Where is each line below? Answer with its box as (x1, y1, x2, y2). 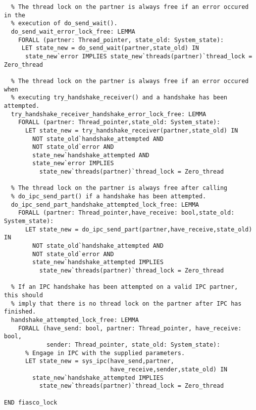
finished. (4, 308, 36, 316)
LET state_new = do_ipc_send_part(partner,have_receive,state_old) (25, 226, 253, 233)
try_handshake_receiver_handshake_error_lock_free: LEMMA (11, 110, 206, 118)
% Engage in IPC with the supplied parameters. (25, 349, 185, 357)
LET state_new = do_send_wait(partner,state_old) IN (21, 45, 199, 52)
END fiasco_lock (4, 399, 57, 406)
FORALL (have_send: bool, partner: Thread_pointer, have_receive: (18, 324, 242, 332)
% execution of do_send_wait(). (11, 20, 118, 27)
